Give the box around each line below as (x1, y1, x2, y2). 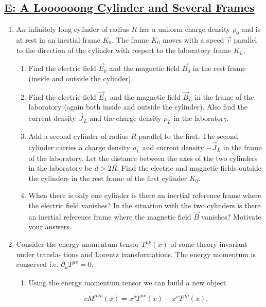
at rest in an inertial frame (16, 34, 100, 45)
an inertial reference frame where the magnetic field (28, 211, 191, 222)
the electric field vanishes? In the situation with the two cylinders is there (28, 200, 261, 210)
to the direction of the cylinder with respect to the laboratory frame (16, 44, 232, 55)
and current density (142, 141, 204, 152)
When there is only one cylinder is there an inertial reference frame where (28, 190, 261, 201)
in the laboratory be (28, 162, 92, 173)
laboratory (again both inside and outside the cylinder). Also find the (28, 101, 248, 112)
